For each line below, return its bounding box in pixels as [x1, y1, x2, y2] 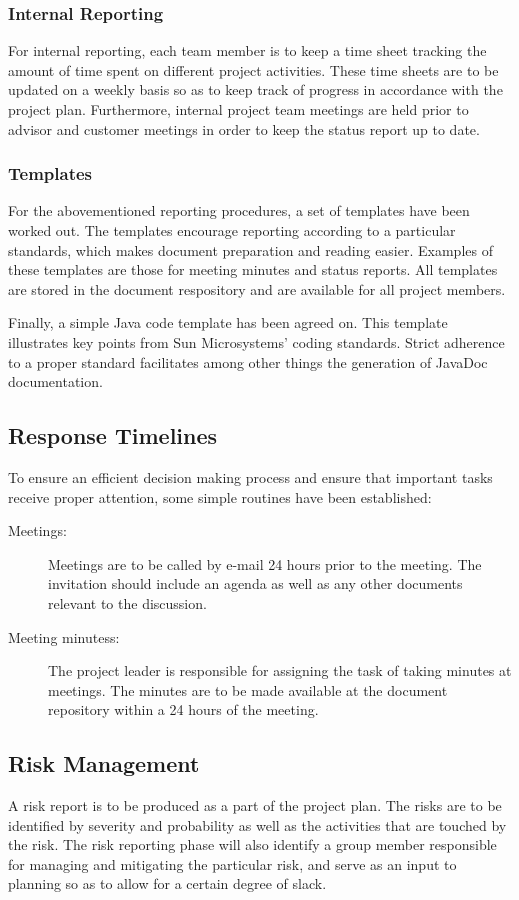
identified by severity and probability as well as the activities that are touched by [8, 814, 507, 835]
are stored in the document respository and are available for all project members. [8, 278, 506, 299]
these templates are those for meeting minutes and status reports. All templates [8, 259, 498, 280]
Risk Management [8, 748, 200, 779]
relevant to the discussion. [48, 592, 207, 613]
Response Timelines [8, 420, 218, 451]
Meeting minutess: [8, 626, 120, 647]
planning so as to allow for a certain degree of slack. [8, 873, 327, 894]
